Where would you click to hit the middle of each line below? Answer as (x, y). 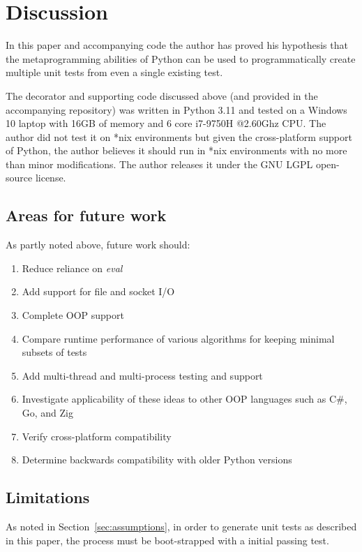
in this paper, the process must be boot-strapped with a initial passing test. (167, 540)
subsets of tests (54, 352)
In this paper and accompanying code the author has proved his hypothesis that (177, 45)
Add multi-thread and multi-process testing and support (142, 375)
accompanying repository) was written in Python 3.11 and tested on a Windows (176, 109)
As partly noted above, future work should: (98, 245)
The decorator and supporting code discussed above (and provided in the (162, 95)
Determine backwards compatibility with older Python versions (157, 460)
